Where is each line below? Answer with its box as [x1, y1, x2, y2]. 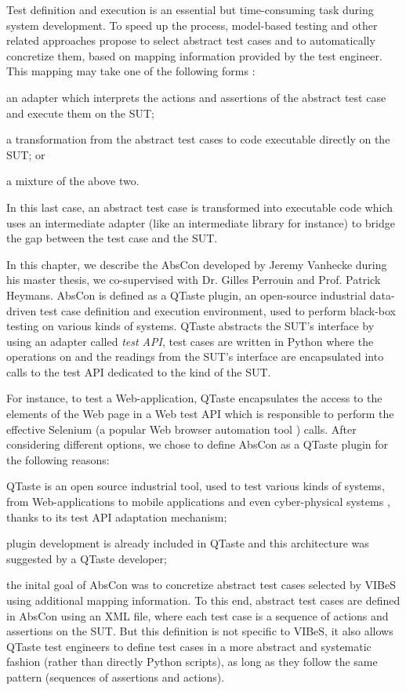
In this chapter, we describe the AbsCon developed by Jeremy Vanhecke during [6, 256, 387, 272]
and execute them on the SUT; [6, 104, 154, 121]
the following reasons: [6, 451, 110, 467]
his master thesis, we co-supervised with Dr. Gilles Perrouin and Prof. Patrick [6, 271, 381, 288]
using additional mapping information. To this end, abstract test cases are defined [6, 592, 401, 608]
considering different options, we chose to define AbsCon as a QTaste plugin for [6, 436, 389, 453]
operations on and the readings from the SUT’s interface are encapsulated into [6, 348, 384, 365]
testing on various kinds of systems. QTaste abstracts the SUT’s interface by [6, 318, 375, 334]
